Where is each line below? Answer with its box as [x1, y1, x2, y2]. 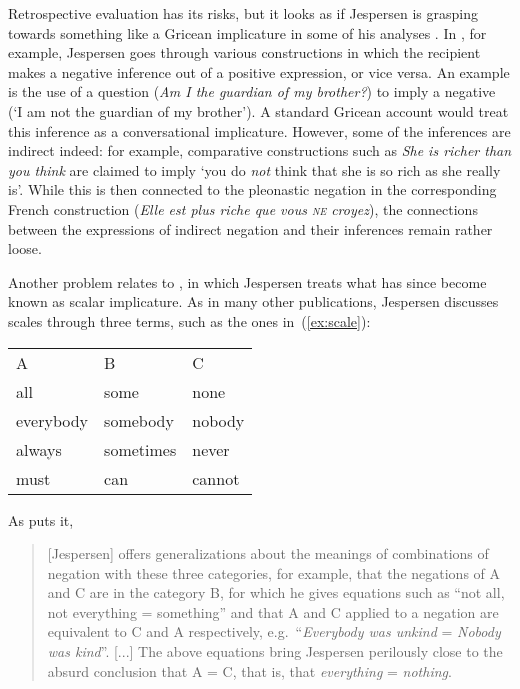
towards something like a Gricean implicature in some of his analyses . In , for [8, 22, 487, 43]
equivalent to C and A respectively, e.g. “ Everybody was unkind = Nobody [47, 621, 501, 642]
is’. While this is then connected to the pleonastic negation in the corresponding [8, 179, 497, 200]
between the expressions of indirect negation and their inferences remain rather [8, 218, 493, 239]
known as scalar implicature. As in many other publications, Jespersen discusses [8, 291, 499, 312]
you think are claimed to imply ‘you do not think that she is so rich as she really [8, 159, 501, 180]
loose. [8, 238, 42, 259]
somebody [104, 408, 174, 432]
